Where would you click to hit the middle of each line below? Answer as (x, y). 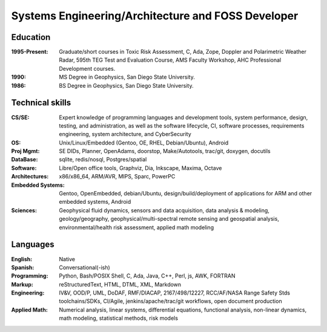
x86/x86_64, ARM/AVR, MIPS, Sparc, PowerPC (117, 177)
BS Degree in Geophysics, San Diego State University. (126, 85)
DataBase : (25, 160)
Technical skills (41, 103)
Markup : (22, 284)
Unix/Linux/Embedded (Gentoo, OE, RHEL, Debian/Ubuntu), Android (144, 143)
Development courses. (87, 68)
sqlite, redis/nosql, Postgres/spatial (103, 160)
